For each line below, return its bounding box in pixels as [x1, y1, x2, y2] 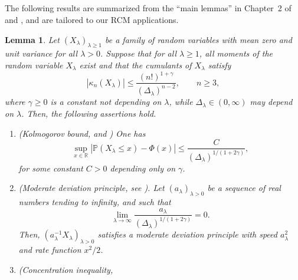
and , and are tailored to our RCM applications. [5, 13, 179, 25]
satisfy [208, 58, 231, 71]
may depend [250, 95, 293, 108]
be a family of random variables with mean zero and [105, 33, 292, 45]
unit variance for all [5, 47, 78, 60]
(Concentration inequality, [18, 263, 113, 275]
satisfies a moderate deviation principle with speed [97, 228, 277, 241]
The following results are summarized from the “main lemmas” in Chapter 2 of [5, 2, 292, 14]
